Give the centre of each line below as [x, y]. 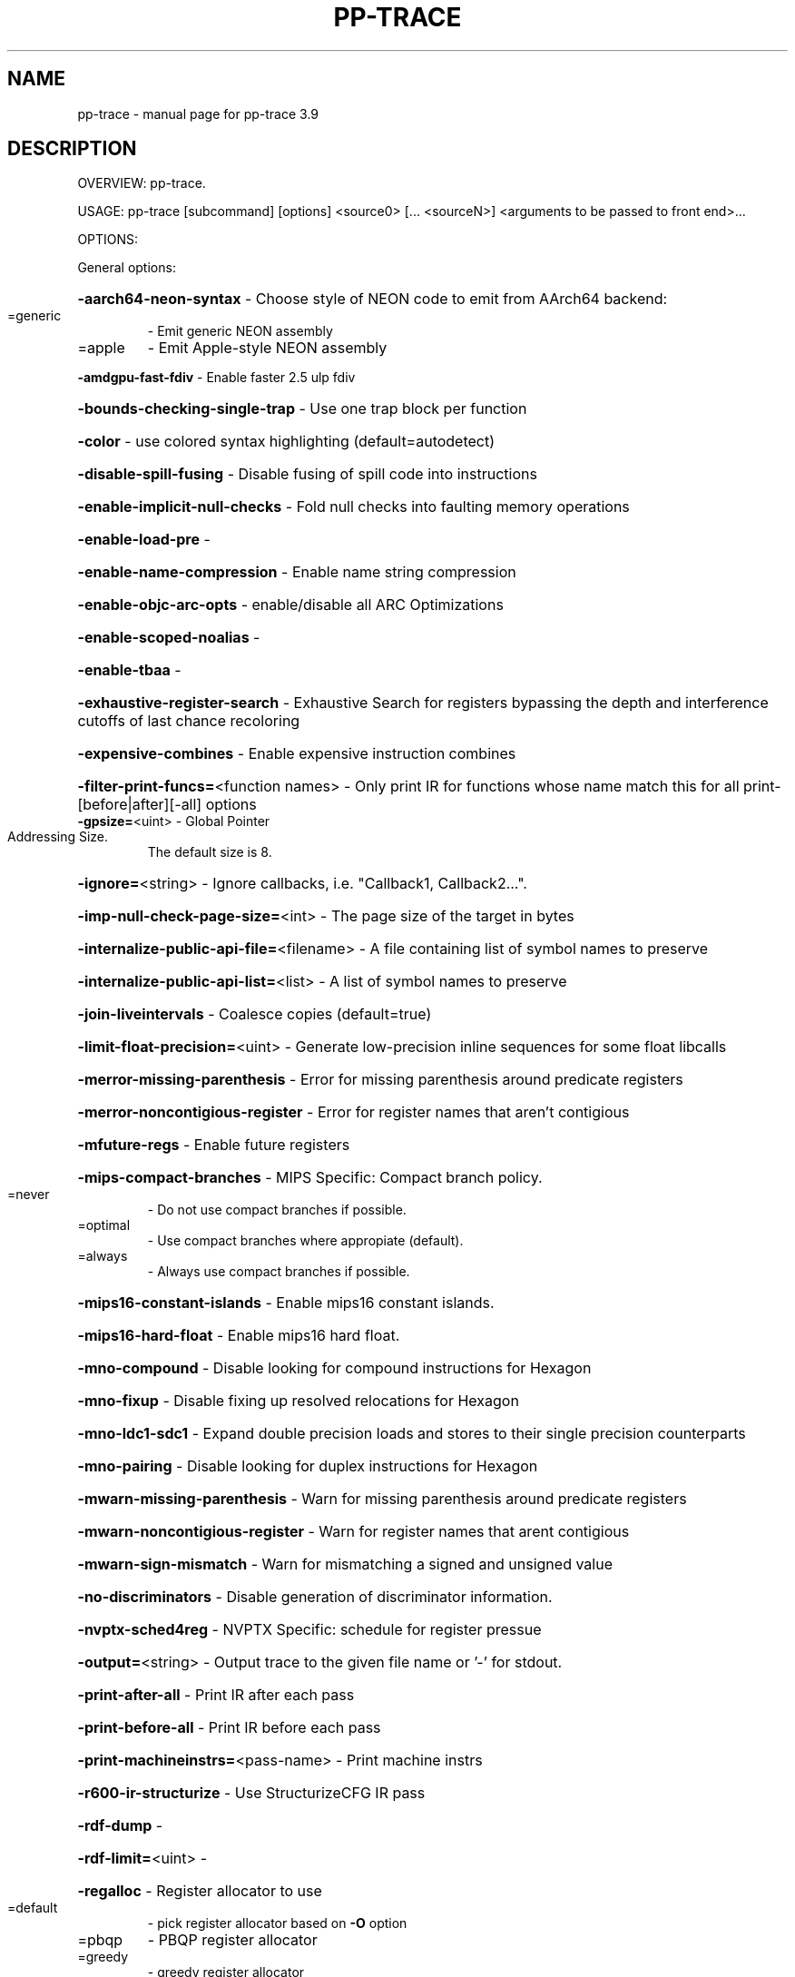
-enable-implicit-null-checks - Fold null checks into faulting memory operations [353, 507]
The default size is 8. [210, 852]
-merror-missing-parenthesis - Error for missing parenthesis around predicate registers [380, 1080]
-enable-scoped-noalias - [169, 638]
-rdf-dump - [120, 1826]
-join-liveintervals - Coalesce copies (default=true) [255, 1014]
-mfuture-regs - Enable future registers [214, 1145]
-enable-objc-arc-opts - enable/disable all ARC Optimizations [290, 605]
